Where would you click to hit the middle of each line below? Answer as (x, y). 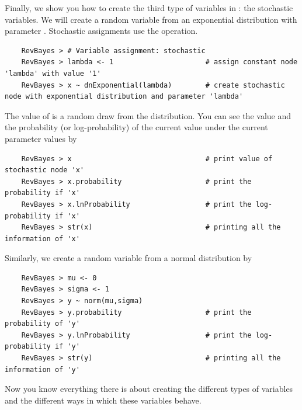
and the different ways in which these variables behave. (103, 400)
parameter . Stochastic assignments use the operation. (101, 31)
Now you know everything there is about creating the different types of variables (149, 389)
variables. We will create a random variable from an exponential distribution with (151, 19)
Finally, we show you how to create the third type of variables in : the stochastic (149, 8)
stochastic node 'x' (45, 170)
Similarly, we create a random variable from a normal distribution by (129, 258)
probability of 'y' (42, 324)
